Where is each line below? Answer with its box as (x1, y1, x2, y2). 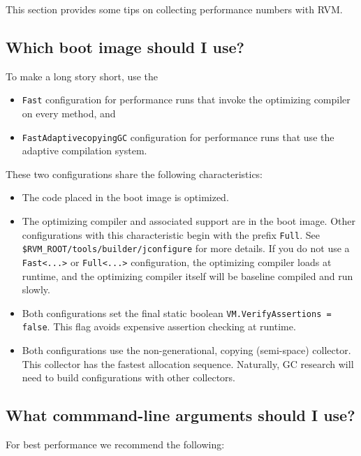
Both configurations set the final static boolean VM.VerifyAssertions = (22, 305, 332, 320)
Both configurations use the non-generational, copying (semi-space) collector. (22, 343, 351, 358)
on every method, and (22, 106, 116, 121)
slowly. (22, 282, 50, 297)
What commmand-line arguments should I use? (6, 404, 355, 426)
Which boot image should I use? (6, 36, 244, 57)
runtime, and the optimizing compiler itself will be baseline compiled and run (22, 268, 353, 283)
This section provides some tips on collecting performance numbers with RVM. (6, 2, 343, 16)
